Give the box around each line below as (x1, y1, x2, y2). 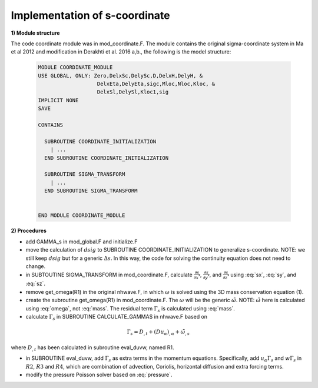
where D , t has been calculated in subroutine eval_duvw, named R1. (11, 344, 174, 352)
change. (25, 262, 46, 270)
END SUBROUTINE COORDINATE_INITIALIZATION (44, 155, 169, 161)
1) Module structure (11, 29, 60, 36)
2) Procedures (11, 227, 47, 235)
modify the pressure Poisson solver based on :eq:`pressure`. (25, 371, 173, 378)
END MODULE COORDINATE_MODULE (38, 212, 125, 219)
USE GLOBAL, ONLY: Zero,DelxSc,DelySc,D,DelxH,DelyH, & (38, 72, 203, 79)
